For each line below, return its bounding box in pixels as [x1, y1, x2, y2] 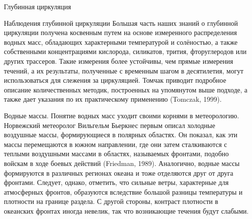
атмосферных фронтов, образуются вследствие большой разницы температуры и [4, 186, 243, 197]
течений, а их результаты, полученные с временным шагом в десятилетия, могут [4, 65, 244, 75]
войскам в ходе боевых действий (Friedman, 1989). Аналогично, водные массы [4, 158, 240, 168]
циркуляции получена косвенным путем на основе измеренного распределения [4, 27, 237, 37]
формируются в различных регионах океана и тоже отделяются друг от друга [4, 167, 233, 178]
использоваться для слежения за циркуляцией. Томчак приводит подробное [4, 75, 226, 85]
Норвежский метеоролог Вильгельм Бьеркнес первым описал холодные [4, 120, 215, 130]
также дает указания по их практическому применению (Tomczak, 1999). [4, 94, 222, 104]
